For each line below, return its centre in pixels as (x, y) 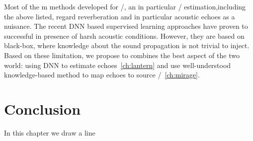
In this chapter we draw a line (50, 132)
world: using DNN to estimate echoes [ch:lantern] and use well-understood (118, 65)
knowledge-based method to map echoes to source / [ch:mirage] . (102, 75)
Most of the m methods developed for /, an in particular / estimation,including (125, 6)
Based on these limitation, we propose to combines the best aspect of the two (122, 55)
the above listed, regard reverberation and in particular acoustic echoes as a (120, 16)
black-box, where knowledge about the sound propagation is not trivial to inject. (127, 45)
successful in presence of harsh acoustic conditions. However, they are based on (124, 35)
